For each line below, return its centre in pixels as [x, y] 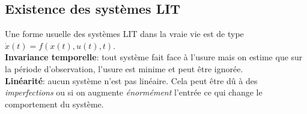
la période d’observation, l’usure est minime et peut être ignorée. [124, 68]
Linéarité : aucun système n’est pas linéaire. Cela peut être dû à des [131, 80]
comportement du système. [54, 104]
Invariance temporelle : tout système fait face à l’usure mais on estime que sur [154, 57]
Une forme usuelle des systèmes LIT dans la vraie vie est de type [124, 34]
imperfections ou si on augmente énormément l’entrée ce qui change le [134, 92]
